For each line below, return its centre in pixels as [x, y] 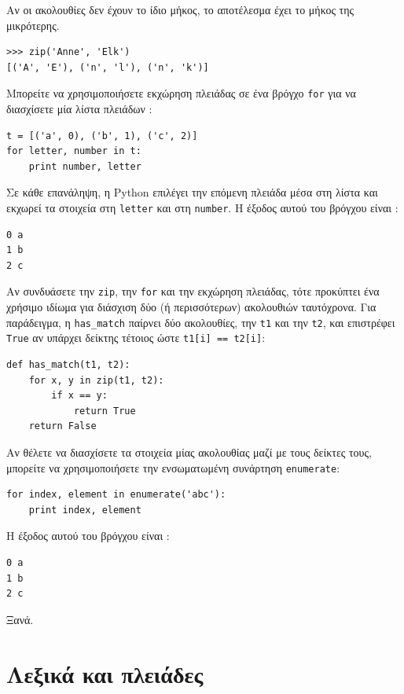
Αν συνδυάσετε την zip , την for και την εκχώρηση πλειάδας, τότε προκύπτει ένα [193, 291]
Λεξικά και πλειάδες [105, 673]
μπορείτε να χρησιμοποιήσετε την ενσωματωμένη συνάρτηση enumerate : [173, 467]
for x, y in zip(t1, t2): [96, 380]
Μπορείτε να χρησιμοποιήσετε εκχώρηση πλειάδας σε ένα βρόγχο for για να [181, 93]
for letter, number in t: [74, 151]
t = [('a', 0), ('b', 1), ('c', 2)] [102, 136]
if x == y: [79, 396]
